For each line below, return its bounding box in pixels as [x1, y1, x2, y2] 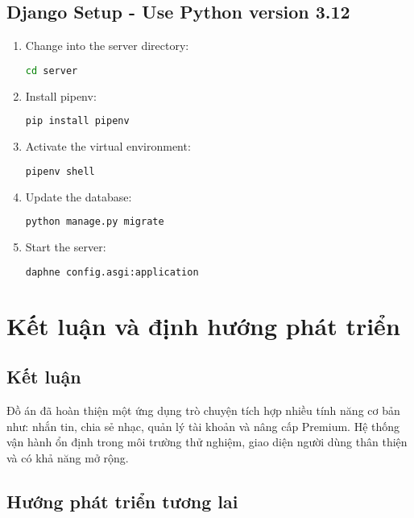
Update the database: [25, 188, 132, 205]
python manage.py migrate [25, 216, 164, 228]
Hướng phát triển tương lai [6, 488, 238, 513]
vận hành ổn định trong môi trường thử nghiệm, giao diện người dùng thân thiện [6, 433, 408, 450]
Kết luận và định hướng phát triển [6, 309, 400, 342]
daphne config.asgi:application [25, 266, 199, 278]
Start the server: [25, 238, 106, 255]
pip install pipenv [25, 115, 130, 127]
